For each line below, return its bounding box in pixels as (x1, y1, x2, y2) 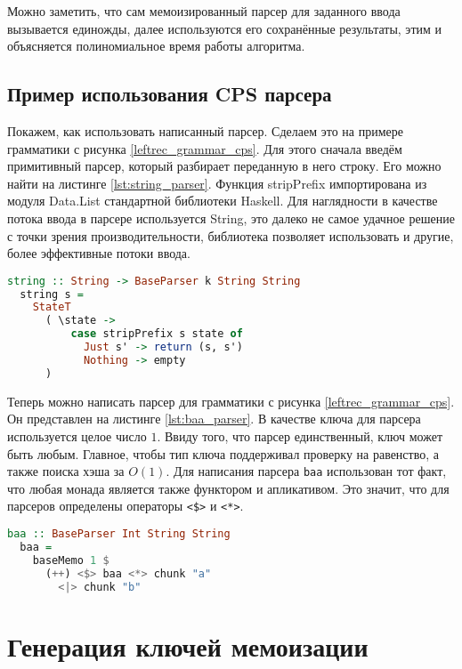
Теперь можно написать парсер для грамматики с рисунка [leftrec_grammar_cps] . (7, 391, 455, 410)
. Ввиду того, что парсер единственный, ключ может (157, 426, 443, 445)
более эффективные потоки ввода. (7, 244, 190, 262)
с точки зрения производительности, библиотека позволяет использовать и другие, (7, 226, 454, 245)
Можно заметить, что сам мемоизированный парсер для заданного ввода (7, 2, 401, 20)
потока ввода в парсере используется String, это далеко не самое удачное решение (7, 208, 455, 227)
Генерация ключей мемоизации (7, 627, 369, 664)
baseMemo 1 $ (32, 553, 109, 567)
